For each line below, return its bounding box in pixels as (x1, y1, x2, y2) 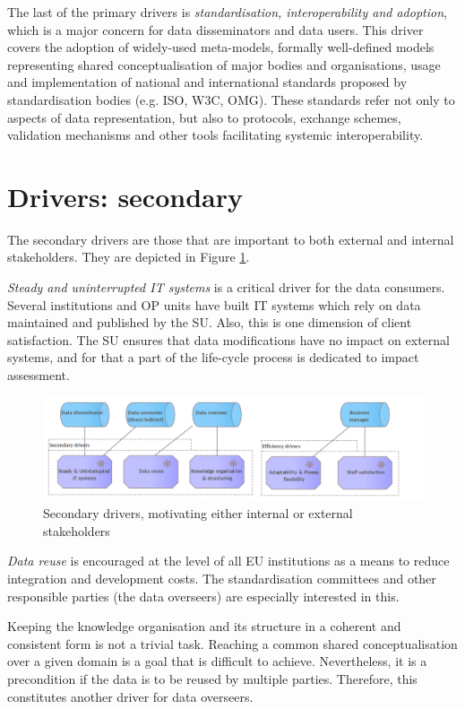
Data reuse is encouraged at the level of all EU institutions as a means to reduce (7, 551, 450, 570)
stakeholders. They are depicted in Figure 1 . (7, 247, 250, 266)
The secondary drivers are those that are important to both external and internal (7, 229, 454, 248)
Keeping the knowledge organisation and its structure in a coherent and (7, 617, 401, 636)
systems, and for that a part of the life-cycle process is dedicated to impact (7, 348, 419, 367)
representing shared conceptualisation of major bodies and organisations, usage (7, 55, 441, 73)
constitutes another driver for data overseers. (7, 687, 254, 705)
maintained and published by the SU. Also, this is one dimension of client (7, 313, 412, 332)
